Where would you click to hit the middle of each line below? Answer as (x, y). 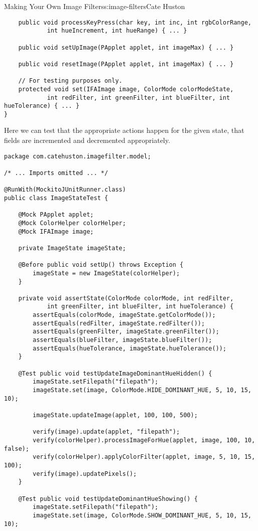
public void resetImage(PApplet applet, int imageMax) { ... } (126, 64)
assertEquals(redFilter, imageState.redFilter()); (119, 323)
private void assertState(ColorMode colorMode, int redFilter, (126, 298)
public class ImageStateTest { (56, 198)
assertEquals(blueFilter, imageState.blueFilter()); (122, 340)
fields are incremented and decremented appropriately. (87, 140)
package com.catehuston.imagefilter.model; (78, 156)
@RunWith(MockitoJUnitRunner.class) (65, 190)
